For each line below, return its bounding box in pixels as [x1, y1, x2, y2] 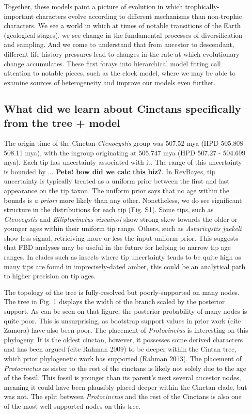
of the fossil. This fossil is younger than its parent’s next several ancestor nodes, [4, 372, 241, 383]
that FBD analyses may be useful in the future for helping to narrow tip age [4, 242, 231, 252]
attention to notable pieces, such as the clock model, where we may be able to [4, 68, 236, 78]
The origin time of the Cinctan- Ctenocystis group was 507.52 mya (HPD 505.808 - [4, 138, 248, 148]
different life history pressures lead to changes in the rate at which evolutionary [4, 48, 240, 59]
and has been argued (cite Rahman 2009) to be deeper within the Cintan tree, [4, 344, 236, 354]
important [4, 11, 34, 21]
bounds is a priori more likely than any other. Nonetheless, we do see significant [4, 195, 242, 205]
